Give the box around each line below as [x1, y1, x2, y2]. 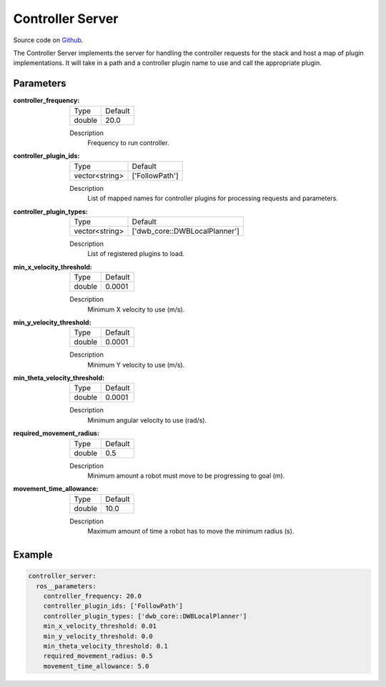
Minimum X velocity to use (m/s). [87, 305, 185, 314]
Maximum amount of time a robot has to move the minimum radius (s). [87, 527, 295, 535]
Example [13, 549, 53, 561]
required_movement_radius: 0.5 [43, 652, 153, 661]
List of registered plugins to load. [87, 249, 185, 258]
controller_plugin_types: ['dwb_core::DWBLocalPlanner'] [43, 612, 247, 620]
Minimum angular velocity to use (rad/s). [87, 415, 207, 425]
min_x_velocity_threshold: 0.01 [43, 622, 157, 631]
